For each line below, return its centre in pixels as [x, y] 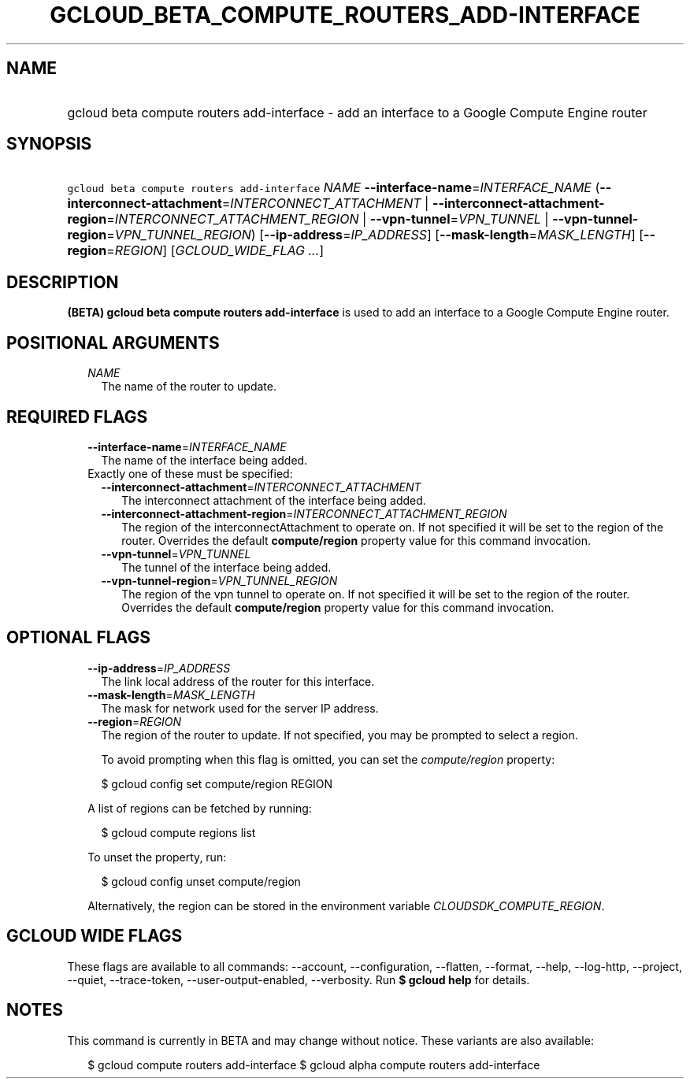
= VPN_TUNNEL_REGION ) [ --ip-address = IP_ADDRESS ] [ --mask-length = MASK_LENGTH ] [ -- [381, 235]
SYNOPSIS [49, 144]
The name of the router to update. [189, 387]
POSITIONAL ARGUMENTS [113, 343]
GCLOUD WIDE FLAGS [95, 936]
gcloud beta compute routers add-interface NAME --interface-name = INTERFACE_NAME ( [334, 188]
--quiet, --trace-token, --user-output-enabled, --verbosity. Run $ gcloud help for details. [299, 979]
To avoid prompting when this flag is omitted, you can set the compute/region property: [328, 759]
